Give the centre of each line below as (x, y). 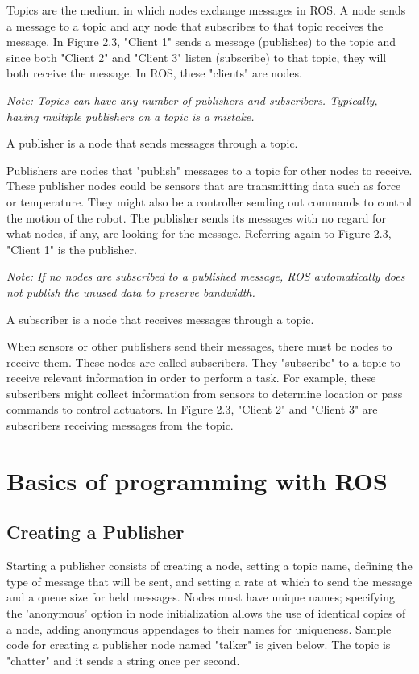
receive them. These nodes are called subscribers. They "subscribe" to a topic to (203, 362)
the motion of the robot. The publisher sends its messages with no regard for (196, 217)
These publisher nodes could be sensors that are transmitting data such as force (204, 186)
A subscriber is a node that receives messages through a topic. (160, 319)
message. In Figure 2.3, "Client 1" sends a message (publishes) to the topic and (201, 42)
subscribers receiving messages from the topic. (120, 425)
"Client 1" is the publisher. (72, 249)
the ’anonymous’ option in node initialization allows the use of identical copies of (206, 613)
